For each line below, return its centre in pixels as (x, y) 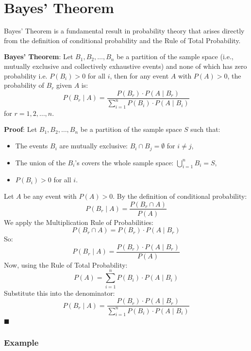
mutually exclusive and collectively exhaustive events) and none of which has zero (125, 66)
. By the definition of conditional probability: (180, 196)
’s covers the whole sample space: (124, 162)
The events (32, 146)
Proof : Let (21, 129)
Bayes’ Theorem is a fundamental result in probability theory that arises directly (124, 31)
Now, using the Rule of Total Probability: (66, 264)
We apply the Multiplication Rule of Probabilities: (79, 222)
